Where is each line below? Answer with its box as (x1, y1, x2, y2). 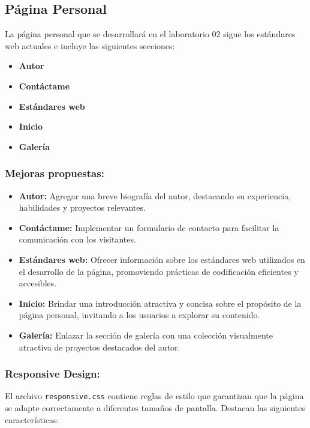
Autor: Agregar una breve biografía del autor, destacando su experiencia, (19, 189, 291, 202)
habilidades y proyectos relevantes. (19, 201, 146, 214)
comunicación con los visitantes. (19, 233, 136, 246)
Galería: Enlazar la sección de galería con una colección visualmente (19, 328, 273, 341)
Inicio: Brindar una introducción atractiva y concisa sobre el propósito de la (19, 297, 302, 309)
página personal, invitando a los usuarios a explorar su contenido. (19, 309, 260, 321)
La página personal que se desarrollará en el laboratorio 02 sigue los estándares (5, 28, 296, 40)
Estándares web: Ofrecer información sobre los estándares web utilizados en (19, 253, 305, 265)
